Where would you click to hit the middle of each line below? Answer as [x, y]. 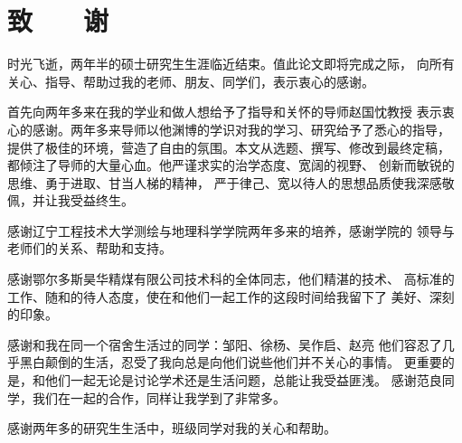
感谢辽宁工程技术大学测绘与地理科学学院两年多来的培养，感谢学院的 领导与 [231, 230]
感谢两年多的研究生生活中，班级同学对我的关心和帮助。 [172, 428]
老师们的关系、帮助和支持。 [90, 248]
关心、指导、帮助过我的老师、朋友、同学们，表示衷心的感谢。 [191, 81]
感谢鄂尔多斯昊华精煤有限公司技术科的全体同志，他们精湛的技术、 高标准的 [231, 279]
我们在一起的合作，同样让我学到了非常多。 [159, 397]
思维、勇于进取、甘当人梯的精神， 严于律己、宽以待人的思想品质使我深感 [225, 182]
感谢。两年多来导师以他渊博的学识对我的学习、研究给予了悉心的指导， [241, 129]
